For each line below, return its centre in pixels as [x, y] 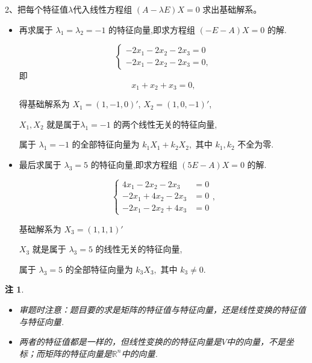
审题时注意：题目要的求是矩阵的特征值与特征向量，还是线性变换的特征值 [162, 309]
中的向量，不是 [256, 342]
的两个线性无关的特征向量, [165, 124]
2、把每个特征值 [36, 9]
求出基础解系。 [232, 9]
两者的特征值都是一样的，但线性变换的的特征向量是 [120, 342]
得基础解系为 [44, 104]
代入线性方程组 [103, 9]
